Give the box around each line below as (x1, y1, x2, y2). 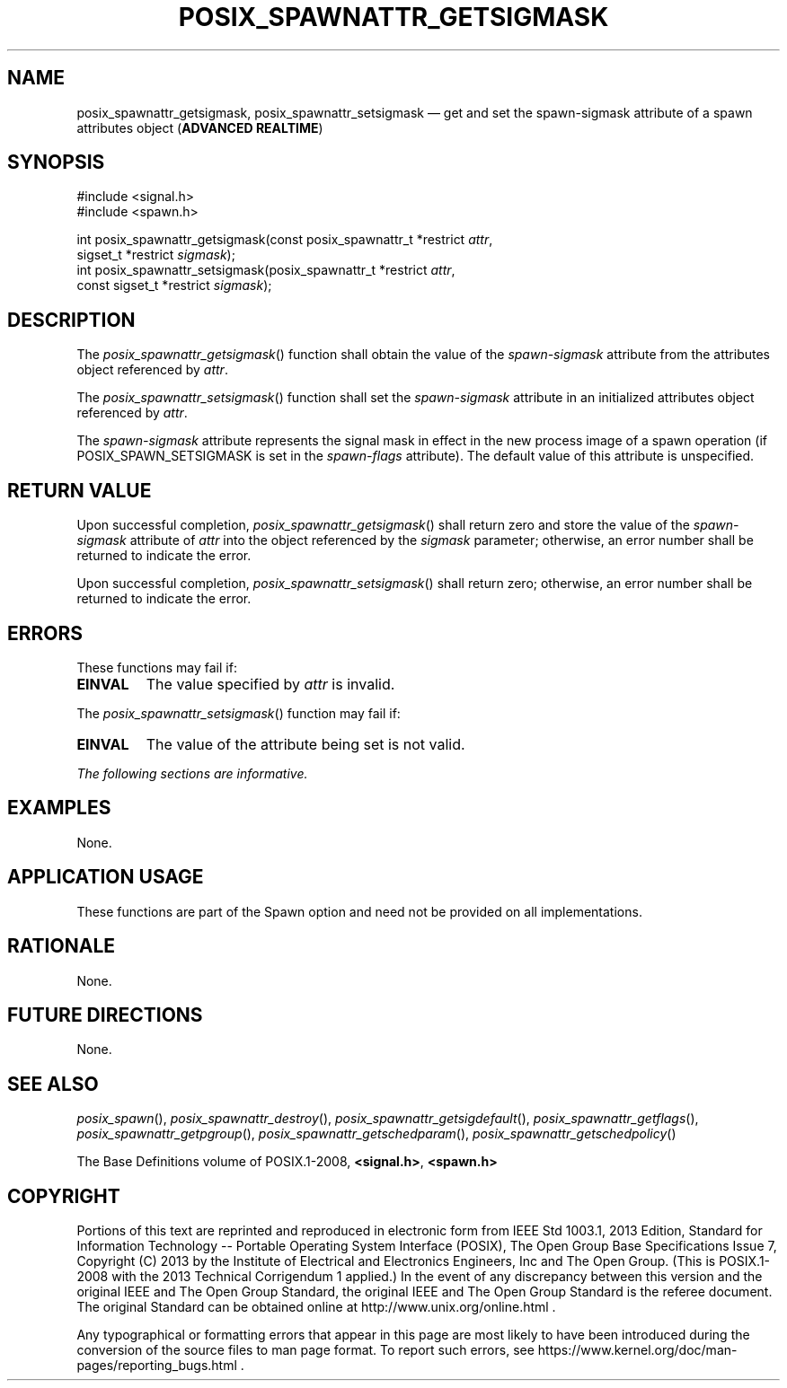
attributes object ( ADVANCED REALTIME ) (76, 119, 323, 136)
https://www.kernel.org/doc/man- (537, 1342, 738, 1358)
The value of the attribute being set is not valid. (146, 734, 465, 753)
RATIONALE (7, 935, 116, 958)
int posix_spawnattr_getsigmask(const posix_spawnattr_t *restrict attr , (76, 232, 493, 248)
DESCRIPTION (7, 308, 136, 331)
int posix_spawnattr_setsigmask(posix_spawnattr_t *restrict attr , (76, 262, 455, 278)
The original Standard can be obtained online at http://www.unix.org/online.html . (76, 1299, 556, 1315)
